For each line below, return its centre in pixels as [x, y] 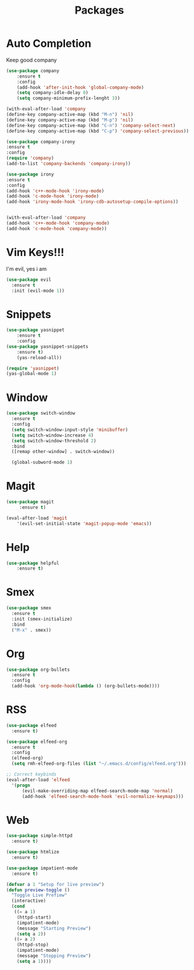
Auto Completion [49, 43]
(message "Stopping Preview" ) [54, 956]
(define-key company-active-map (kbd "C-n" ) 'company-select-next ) [91, 125]
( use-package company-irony [41, 142]
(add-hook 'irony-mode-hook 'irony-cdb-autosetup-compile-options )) [92, 202]
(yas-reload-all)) [39, 358]
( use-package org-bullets [38, 670]
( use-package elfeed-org [37, 742]
